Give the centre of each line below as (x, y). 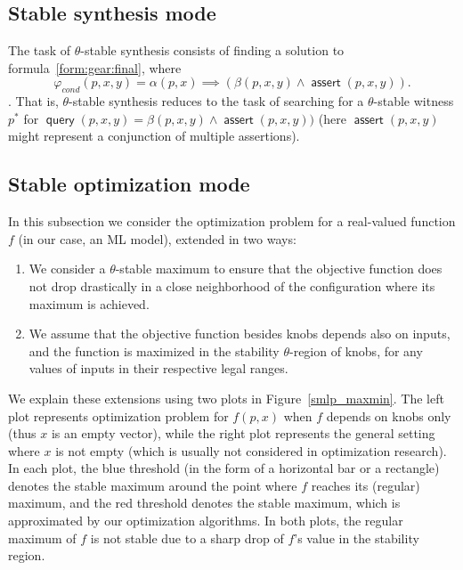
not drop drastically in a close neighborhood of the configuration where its (232, 285)
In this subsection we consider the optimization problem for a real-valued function (232, 221)
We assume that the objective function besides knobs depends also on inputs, (240, 334)
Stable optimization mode (129, 184)
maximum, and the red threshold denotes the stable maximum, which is (204, 503)
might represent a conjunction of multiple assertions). (154, 136)
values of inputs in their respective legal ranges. (158, 368)
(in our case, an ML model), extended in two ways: (157, 238)
